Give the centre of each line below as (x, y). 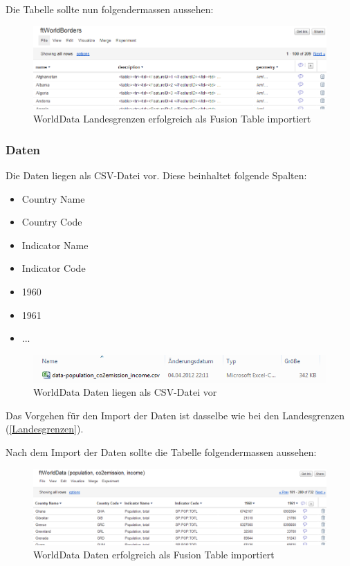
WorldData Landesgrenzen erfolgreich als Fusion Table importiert (172, 119)
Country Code (52, 222)
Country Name (53, 198)
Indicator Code (54, 268)
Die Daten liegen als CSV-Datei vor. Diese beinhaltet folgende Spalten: (156, 175)
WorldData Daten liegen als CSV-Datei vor (125, 392)
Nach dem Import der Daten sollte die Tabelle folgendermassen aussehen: (161, 452)
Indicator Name (55, 245)
